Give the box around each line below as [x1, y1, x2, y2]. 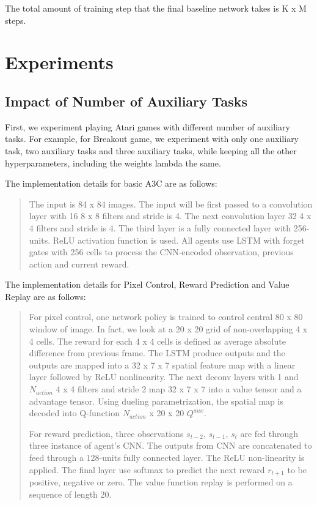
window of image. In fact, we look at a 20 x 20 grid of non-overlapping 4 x [29, 323, 308, 335]
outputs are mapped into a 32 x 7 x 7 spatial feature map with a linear [29, 358, 296, 371]
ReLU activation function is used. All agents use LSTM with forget [53, 233, 305, 246]
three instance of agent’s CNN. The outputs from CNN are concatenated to [29, 439, 312, 452]
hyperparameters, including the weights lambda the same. [5, 156, 221, 169]
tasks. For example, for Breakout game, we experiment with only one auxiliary [5, 132, 299, 145]
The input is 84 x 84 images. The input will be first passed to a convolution [29, 197, 313, 210]
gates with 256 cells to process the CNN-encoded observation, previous [29, 245, 294, 258]
